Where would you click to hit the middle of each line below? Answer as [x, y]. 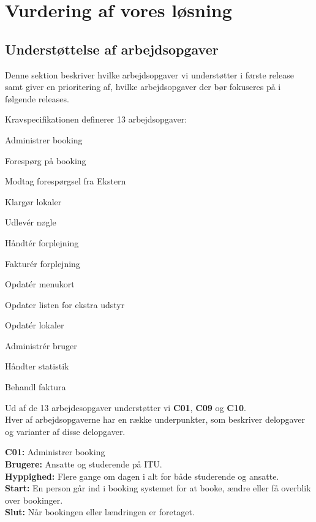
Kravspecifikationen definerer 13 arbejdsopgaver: [96, 119]
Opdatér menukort [40, 284]
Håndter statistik [37, 366]
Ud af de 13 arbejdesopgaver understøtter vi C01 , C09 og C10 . [126, 407]
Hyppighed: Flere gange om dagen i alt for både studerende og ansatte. [142, 476]
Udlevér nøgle [31, 222]
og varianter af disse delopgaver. [65, 431]
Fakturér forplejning [43, 263]
